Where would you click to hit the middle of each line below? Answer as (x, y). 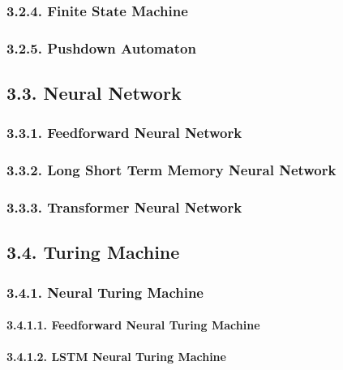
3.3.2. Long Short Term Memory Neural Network (171, 170)
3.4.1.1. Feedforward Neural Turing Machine (133, 325)
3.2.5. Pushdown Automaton (101, 47)
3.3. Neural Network (94, 93)
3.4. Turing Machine (93, 252)
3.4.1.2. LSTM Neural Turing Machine (116, 357)
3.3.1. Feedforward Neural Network (124, 133)
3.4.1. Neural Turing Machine (105, 292)
